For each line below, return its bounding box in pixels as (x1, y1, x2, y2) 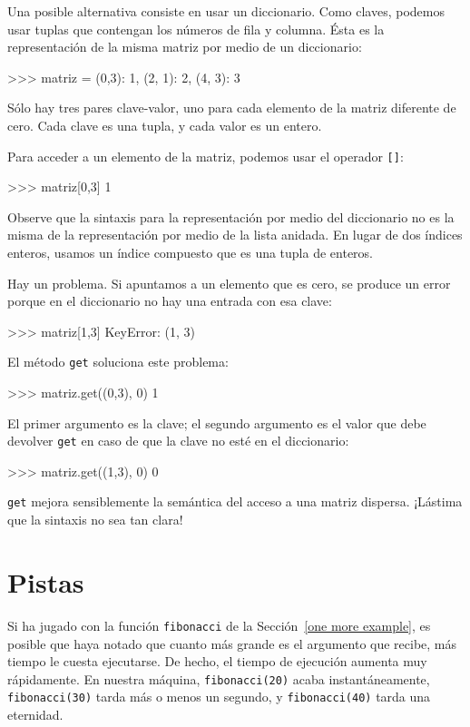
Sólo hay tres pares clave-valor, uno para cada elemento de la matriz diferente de (7, 98, 456, 117)
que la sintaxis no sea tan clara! (7, 510, 183, 529)
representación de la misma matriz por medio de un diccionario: (7, 37, 362, 56)
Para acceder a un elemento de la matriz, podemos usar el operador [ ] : (7, 146, 404, 165)
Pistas (7, 563, 84, 600)
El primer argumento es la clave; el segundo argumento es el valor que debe (7, 413, 426, 432)
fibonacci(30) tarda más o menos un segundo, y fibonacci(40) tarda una (7, 687, 431, 706)
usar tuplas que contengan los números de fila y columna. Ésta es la (7, 19, 385, 38)
